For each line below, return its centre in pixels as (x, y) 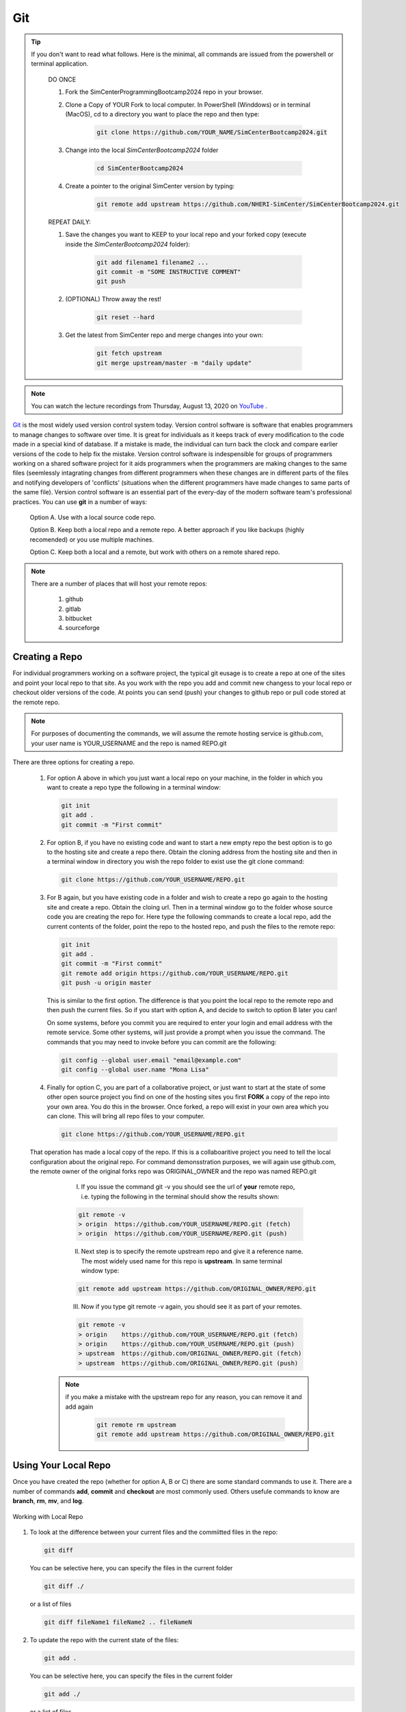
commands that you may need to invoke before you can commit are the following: (162, 1042)
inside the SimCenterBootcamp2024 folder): (128, 244)
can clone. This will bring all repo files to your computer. (126, 1116)
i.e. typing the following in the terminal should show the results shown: (180, 1196)
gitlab (73, 609)
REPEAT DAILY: (70, 222)
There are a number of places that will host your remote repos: (119, 583)
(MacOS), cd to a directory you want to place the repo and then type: (162, 114)
